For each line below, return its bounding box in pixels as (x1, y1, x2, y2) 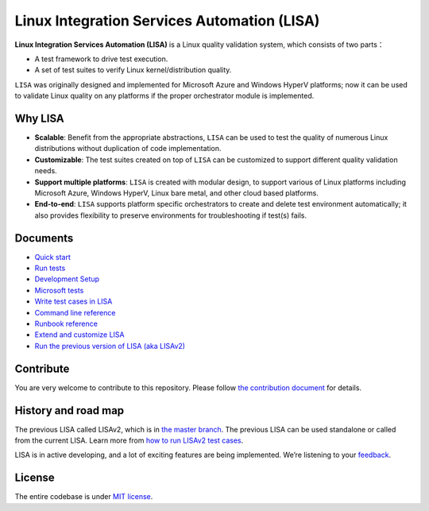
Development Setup (34, 274, 99, 284)
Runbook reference (34, 319, 99, 328)
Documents (14, 231, 74, 245)
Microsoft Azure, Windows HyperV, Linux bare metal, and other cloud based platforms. (34, 188, 319, 198)
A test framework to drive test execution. (34, 54, 168, 64)
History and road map (14, 404, 125, 417)
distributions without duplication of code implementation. (34, 144, 222, 153)
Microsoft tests (34, 285, 84, 295)
